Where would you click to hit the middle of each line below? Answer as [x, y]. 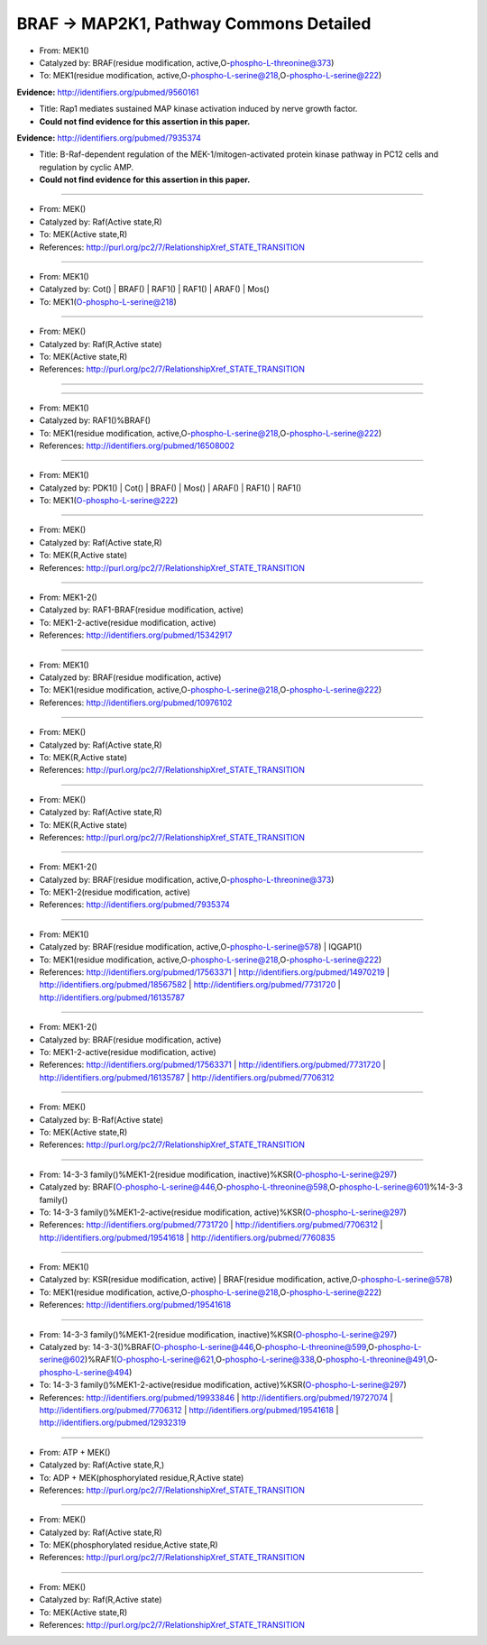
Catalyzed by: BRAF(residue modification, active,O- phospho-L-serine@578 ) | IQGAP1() [201, 947]
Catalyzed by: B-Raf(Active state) [101, 1119]
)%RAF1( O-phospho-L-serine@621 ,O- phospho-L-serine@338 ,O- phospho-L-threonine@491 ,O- [261, 1360]
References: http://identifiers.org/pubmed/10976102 [136, 703]
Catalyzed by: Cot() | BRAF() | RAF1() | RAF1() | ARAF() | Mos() [154, 289]
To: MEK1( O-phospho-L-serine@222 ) [109, 501]
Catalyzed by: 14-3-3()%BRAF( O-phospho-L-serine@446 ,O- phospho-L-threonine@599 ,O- [209, 1347]
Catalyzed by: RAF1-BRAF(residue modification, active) [141, 610]
